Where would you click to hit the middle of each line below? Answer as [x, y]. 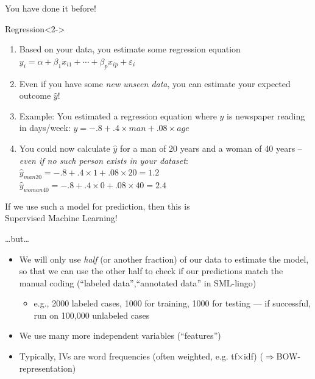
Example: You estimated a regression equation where [118, 115]
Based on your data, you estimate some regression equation [130, 49]
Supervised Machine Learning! [61, 218]
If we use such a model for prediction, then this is [97, 206]
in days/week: [45, 128]
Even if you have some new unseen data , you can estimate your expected [155, 83]
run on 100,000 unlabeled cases [92, 315]
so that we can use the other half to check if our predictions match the [151, 271]
